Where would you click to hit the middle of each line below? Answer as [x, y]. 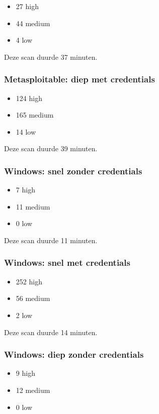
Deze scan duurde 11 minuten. [51, 240]
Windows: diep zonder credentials [74, 354]
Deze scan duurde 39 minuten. [51, 148]
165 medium [35, 115]
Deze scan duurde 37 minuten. [51, 57]
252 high [29, 281]
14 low [26, 131]
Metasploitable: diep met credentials [79, 79]
